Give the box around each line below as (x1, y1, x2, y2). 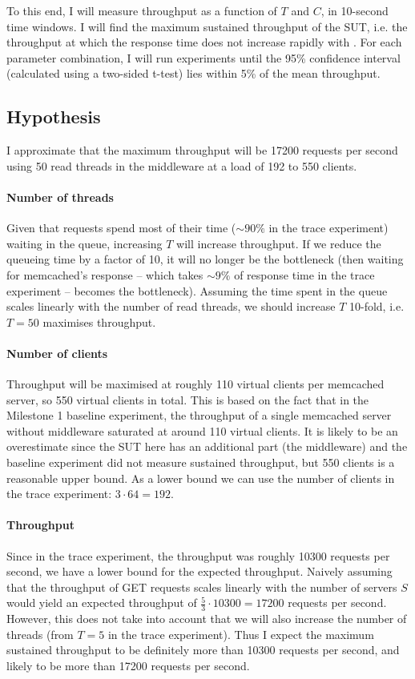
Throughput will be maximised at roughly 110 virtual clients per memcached (6, 376, 385, 392)
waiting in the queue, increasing (6, 235, 163, 251)
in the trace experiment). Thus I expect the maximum (107, 625, 374, 642)
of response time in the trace (234, 266, 375, 283)
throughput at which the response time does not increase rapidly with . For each (6, 34, 402, 50)
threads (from (6, 625, 74, 642)
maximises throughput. (42, 313, 156, 330)
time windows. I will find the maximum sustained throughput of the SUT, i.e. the (6, 18, 408, 34)
